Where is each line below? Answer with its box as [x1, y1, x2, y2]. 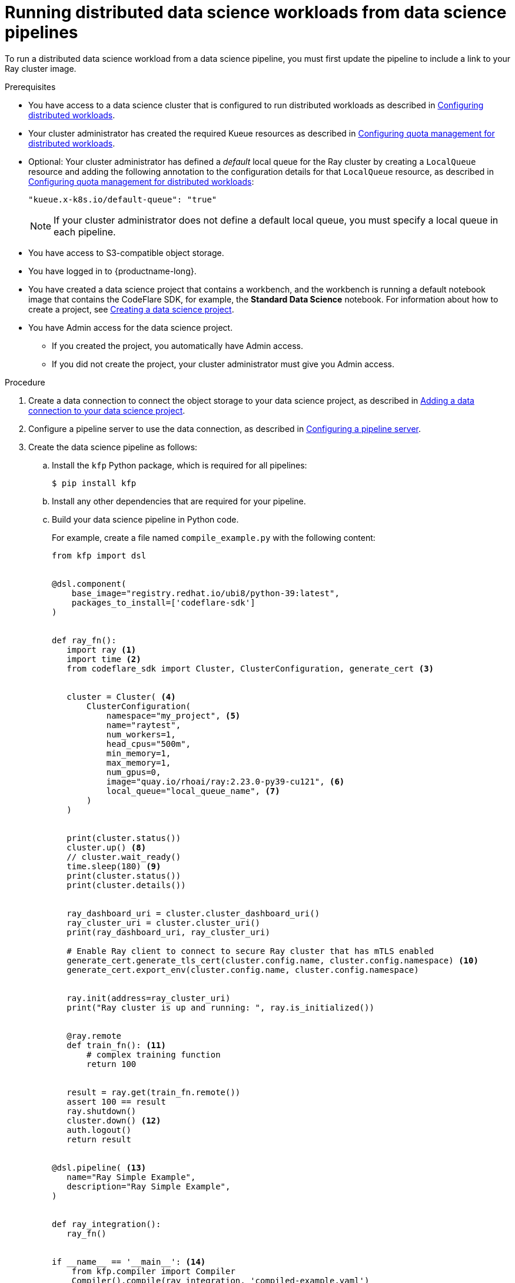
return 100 [87, 1059, 137, 1069]
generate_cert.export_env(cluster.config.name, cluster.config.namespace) [67, 965, 419, 975]
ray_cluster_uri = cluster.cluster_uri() [67, 918, 261, 928]
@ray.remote [67, 1031, 122, 1041]
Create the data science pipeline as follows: [28, 441, 198, 452]
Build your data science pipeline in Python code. [52, 514, 239, 524]
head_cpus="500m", [106, 739, 191, 749]
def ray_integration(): [52, 1219, 161, 1229]
